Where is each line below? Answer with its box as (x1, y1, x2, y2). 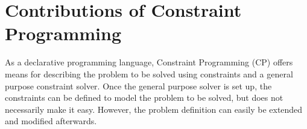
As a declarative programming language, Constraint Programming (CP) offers (5, 56, 293, 68)
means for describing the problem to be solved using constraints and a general (5, 67, 293, 80)
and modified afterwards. (5, 115, 97, 127)
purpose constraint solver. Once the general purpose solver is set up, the (5, 79, 272, 92)
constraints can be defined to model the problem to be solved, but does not (5, 91, 283, 104)
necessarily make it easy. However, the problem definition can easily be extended (5, 103, 303, 115)
